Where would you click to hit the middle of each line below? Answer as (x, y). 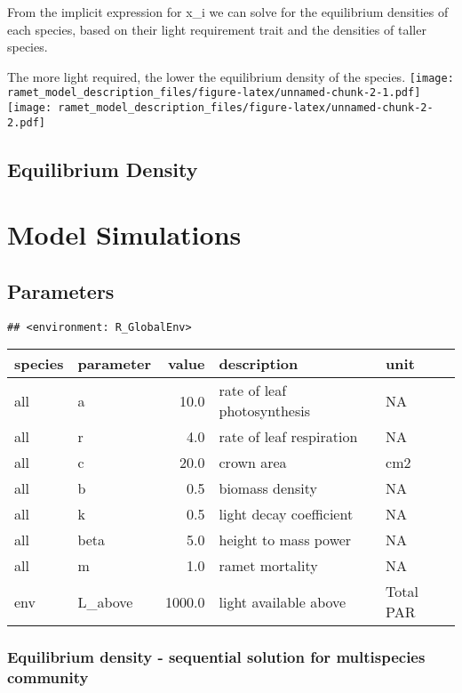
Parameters (61, 290)
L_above (105, 601)
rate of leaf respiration (288, 437)
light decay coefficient (286, 514)
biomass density (268, 488)
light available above (283, 601)
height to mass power (285, 540)
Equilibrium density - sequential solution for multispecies (216, 657)
